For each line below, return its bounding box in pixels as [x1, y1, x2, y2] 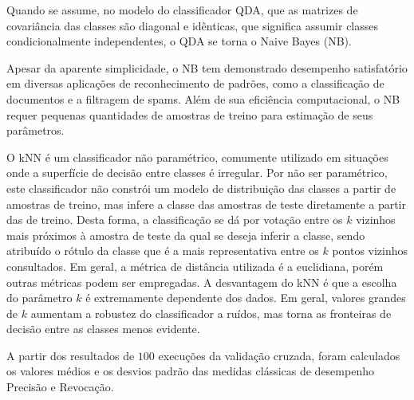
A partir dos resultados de [6, 347, 135, 363]
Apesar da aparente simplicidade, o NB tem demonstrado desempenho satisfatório [6, 59, 408, 76]
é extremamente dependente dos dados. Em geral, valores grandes [85, 289, 406, 306]
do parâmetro [6, 289, 73, 306]
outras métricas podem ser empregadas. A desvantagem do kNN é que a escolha [6, 273, 397, 290]
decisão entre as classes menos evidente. [6, 320, 200, 337]
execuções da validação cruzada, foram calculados [158, 347, 400, 363]
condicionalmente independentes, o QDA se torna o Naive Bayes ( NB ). [6, 33, 352, 49]
